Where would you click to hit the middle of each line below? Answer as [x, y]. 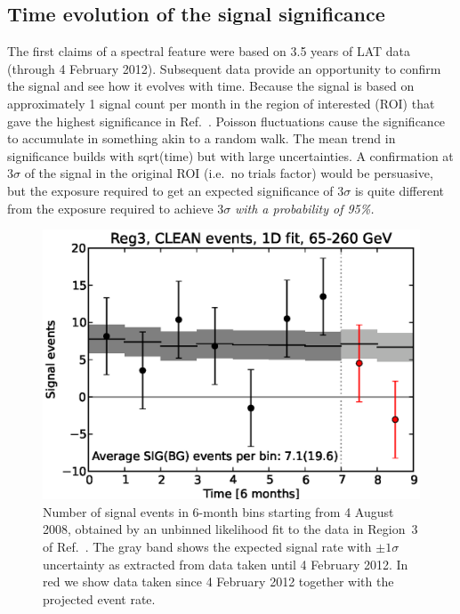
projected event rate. [99, 598]
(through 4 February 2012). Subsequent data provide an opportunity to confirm [224, 68]
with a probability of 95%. [304, 208]
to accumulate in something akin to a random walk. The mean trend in [202, 138]
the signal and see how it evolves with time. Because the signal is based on [211, 86]
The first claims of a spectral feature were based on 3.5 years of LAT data [209, 51]
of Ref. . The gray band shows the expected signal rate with [207, 547]
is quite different [399, 190]
